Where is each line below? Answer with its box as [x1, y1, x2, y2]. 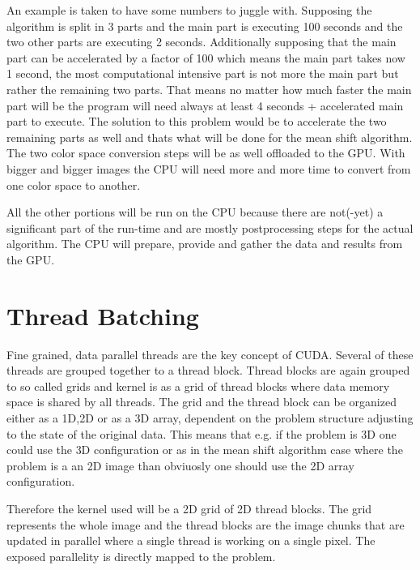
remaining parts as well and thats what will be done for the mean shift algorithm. [6, 128, 413, 145]
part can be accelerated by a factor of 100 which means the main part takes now [6, 49, 405, 66]
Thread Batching [6, 298, 199, 332]
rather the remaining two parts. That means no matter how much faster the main [6, 80, 412, 97]
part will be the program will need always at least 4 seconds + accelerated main [6, 96, 404, 114]
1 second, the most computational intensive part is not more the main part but [6, 65, 399, 82]
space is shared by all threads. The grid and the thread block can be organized [6, 393, 397, 410]
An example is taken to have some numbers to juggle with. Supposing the [6, 2, 372, 18]
